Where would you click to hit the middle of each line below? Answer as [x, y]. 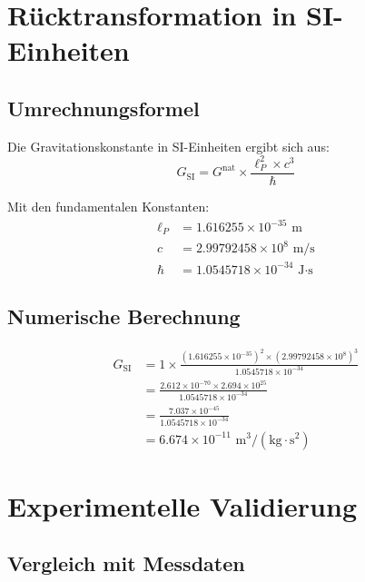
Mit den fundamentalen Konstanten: [109, 206]
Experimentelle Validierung [182, 505]
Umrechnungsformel [104, 108]
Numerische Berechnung [124, 316]
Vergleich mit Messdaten [126, 563]
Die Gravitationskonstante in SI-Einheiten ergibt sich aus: [168, 146]
